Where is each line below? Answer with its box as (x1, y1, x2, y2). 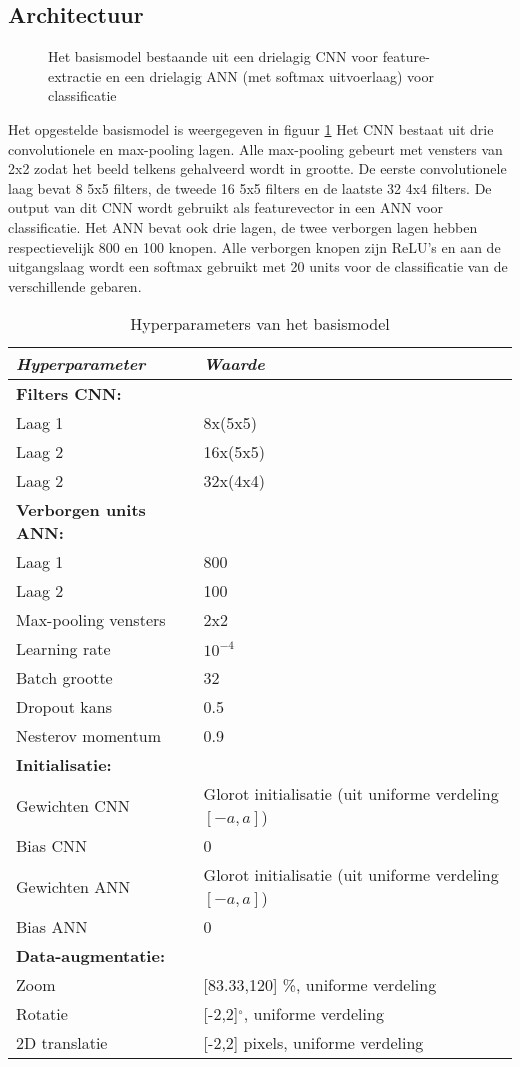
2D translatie (16, 1031, 108, 1055)
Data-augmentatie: (16, 944, 166, 968)
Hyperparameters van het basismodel (130, 312, 390, 336)
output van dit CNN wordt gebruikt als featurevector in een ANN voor (8, 197, 444, 218)
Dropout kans (16, 695, 112, 719)
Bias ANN (16, 915, 88, 939)
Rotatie (16, 1002, 68, 1026)
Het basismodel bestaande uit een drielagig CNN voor (48, 46, 379, 67)
